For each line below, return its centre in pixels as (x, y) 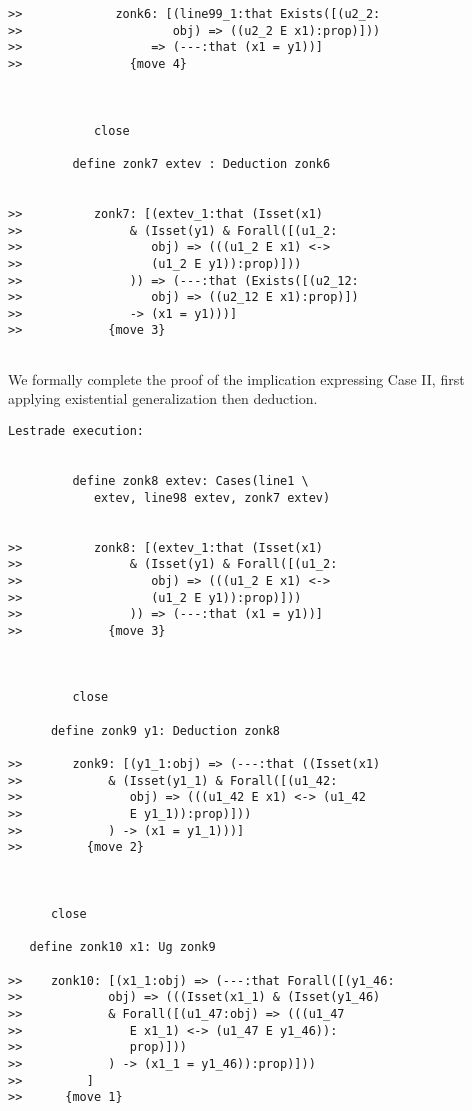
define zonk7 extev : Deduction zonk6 (201, 163)
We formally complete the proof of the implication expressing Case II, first (236, 378)
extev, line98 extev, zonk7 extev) (212, 497)
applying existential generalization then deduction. (163, 398)
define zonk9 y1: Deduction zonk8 (165, 730)
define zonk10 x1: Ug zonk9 (122, 947)
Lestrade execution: (76, 430)
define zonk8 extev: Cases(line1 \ (190, 480)
